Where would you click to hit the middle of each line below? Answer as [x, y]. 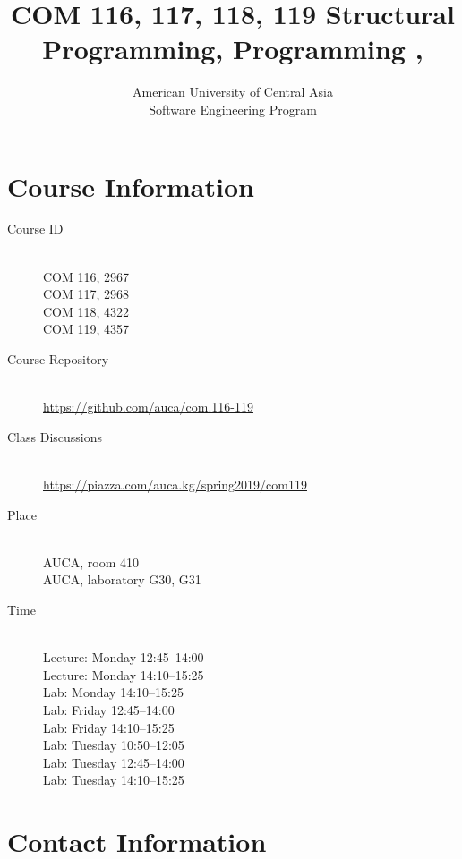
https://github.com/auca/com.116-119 [148, 407]
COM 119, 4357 [86, 329]
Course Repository [58, 359]
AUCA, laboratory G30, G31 [122, 579]
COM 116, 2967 [86, 276]
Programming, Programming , [233, 49]
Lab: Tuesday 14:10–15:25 [114, 780]
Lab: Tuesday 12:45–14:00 [114, 762]
